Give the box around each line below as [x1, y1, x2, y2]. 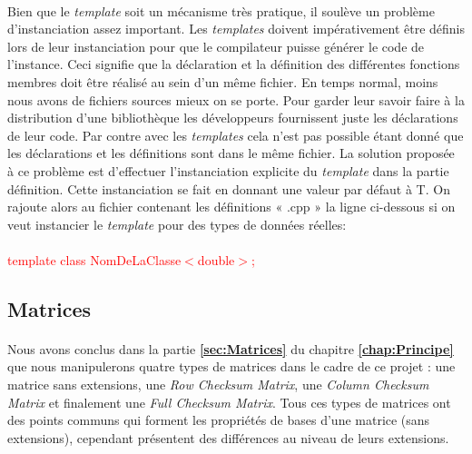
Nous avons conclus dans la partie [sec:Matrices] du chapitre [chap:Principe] [7, 339, 454, 358]
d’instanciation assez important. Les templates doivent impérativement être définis [7, 19, 466, 38]
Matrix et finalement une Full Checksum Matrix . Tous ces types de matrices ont [7, 392, 451, 411]
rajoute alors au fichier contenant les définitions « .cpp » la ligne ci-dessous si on [7, 197, 456, 216]
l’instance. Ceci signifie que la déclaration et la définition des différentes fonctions [7, 54, 460, 74]
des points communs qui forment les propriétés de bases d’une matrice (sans [7, 410, 430, 429]
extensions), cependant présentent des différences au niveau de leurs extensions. [7, 428, 449, 447]
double [197, 250, 235, 269]
